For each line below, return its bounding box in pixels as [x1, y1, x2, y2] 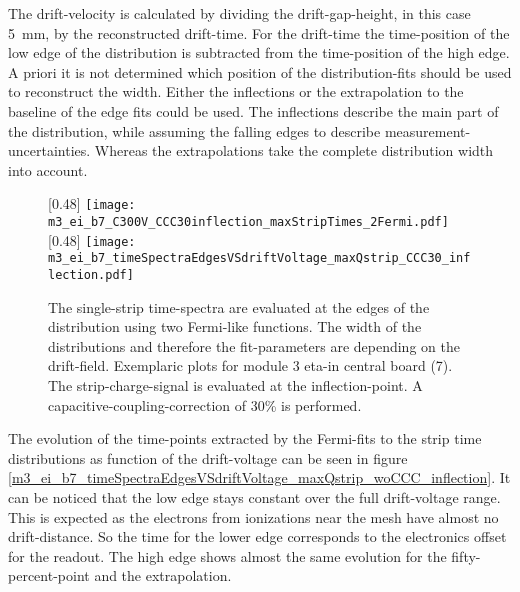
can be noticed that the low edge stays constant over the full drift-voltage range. [8, 486, 501, 507]
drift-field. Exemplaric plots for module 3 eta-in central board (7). [48, 355, 453, 376]
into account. [8, 159, 88, 180]
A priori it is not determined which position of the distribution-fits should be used [8, 61, 512, 82]
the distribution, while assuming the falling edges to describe [8, 120, 381, 141]
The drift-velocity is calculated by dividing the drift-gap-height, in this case [8, 3, 471, 23]
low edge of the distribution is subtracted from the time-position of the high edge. [8, 42, 510, 63]
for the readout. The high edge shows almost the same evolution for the [8, 545, 447, 566]
